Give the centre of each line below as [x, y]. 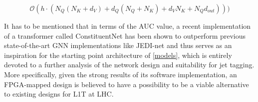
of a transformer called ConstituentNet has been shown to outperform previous [125, 35]
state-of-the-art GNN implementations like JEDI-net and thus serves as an [118, 45]
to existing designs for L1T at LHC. [59, 94]
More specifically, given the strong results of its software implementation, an [121, 74]
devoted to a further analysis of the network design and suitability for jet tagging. [129, 65]
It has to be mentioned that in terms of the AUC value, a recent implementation [128, 26]
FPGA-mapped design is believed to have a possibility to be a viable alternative [127, 84]
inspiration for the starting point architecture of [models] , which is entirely [118, 55]
